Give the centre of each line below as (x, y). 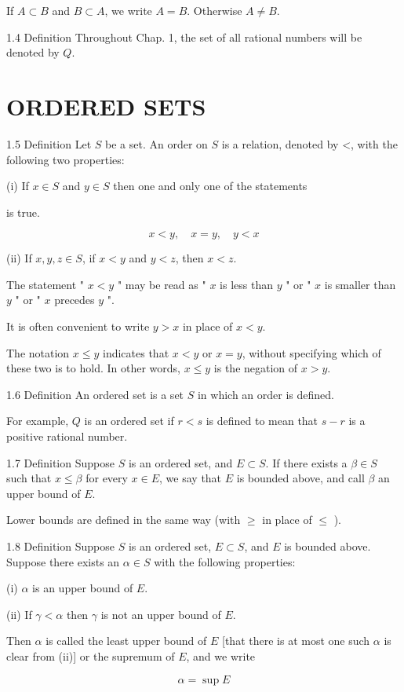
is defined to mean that (262, 421)
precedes (75, 300)
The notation (38, 352)
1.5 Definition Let (49, 143)
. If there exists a (306, 462)
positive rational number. (67, 436)
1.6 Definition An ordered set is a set (95, 394)
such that (29, 478)
